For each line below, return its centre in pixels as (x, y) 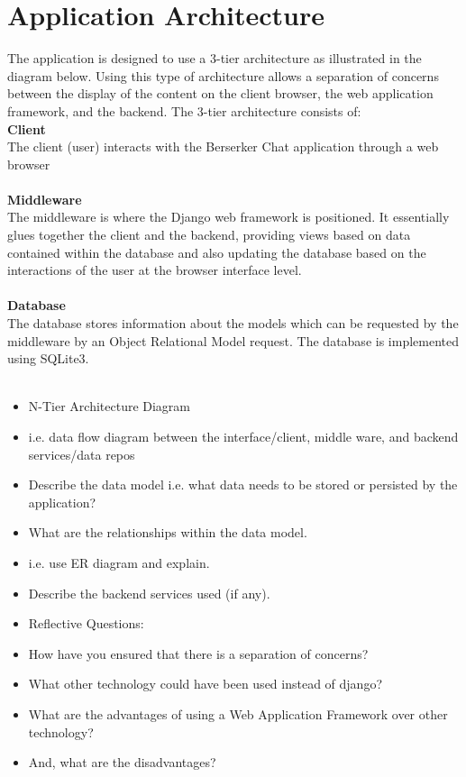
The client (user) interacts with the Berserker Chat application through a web (223, 146)
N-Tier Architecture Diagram (110, 406)
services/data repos (82, 454)
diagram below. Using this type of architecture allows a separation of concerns (223, 75)
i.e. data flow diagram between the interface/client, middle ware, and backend (243, 436)
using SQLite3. (48, 358)
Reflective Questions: (86, 623)
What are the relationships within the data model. (168, 532)
